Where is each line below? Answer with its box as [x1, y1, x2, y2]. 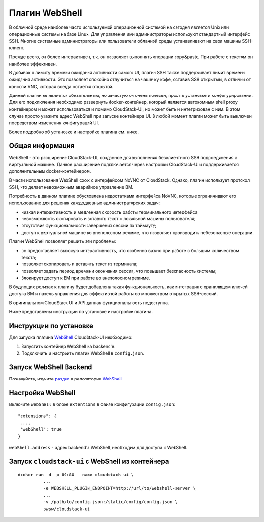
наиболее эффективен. [9, 61, 57, 67]
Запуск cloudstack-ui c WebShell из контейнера [9, 457, 169, 465]
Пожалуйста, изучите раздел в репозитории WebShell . [9, 376, 123, 382]
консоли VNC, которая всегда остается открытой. [9, 83, 114, 89]
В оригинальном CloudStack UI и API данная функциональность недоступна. [9, 300, 169, 306]
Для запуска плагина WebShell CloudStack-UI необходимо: [9, 334, 132, 340]
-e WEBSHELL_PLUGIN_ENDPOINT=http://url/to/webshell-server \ [43, 485, 196, 491]
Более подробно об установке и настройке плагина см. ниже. [9, 129, 139, 135]
